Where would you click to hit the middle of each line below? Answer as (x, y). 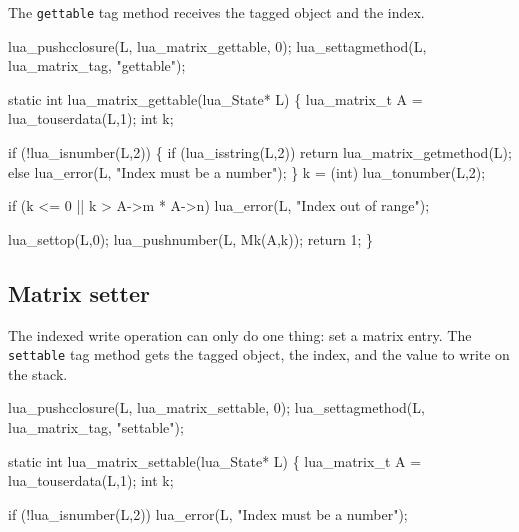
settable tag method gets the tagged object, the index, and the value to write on (259, 354)
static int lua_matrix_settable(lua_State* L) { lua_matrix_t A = (215, 460)
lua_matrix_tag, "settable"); (96, 427)
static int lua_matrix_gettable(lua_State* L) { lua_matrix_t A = (215, 98)
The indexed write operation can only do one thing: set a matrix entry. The (240, 334)
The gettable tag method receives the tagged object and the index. (216, 12)
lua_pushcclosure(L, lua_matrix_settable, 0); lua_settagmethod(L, (216, 407)
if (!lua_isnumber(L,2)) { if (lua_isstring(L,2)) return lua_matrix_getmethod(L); (260, 152)
